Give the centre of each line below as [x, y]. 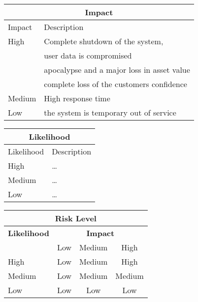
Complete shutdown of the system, [104, 41]
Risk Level [76, 218]
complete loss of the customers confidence [115, 84]
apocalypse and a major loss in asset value [117, 70]
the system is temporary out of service [110, 112]
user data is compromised [88, 55]
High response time [77, 98]
